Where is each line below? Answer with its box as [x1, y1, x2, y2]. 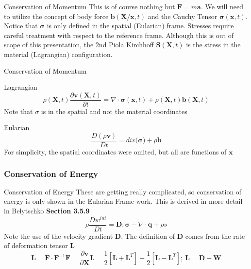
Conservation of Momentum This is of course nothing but [4, 1, 175, 11]
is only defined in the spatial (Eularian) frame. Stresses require [47, 20, 234, 31]
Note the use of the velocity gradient [4, 231, 113, 241]
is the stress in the [186, 39, 241, 50]
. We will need [201, 1, 244, 11]
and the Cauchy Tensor [148, 11, 218, 21]
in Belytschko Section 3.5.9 [4, 206, 90, 216]
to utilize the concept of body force [4, 11, 109, 21]
